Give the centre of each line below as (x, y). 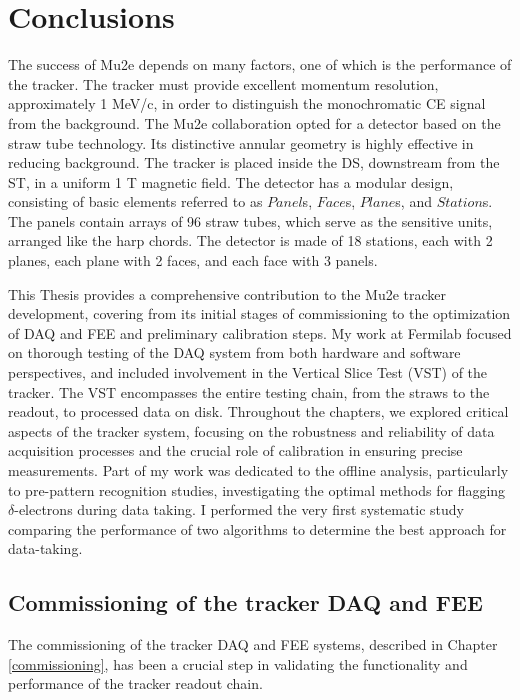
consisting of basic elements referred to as (135, 201)
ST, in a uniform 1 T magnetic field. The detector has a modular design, (231, 181)
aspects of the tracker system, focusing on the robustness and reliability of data (251, 430)
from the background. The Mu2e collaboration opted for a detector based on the (254, 122)
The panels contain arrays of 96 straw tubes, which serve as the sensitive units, (250, 220)
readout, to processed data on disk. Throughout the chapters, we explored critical (258, 411)
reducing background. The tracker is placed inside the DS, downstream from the (254, 162)
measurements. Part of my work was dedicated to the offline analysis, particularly (258, 470)
